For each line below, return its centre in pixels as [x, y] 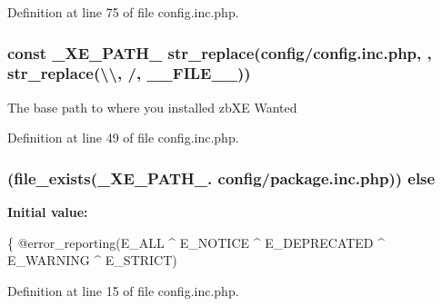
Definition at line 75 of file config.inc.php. [123, 12]
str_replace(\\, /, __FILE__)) [129, 73]
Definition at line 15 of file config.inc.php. [123, 290]
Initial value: [48, 212]
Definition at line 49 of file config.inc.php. [123, 138]
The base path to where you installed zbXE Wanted [152, 107]
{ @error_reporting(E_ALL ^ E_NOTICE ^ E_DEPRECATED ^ [196, 242]
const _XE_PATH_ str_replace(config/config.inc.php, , [220, 52]
